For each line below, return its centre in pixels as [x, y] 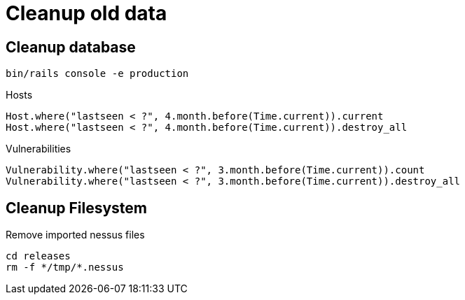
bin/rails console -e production [97, 74]
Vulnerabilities [39, 149]
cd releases [38, 256]
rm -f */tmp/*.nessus [65, 267]
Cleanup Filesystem [77, 208]
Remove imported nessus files [75, 235]
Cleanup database [71, 47]
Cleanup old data [86, 13]
